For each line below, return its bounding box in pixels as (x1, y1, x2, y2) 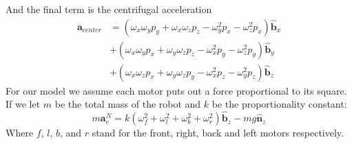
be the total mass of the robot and (54, 97, 201, 111)
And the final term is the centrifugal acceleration (6, 2, 212, 16)
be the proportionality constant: (211, 97, 347, 111)
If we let (6, 97, 41, 111)
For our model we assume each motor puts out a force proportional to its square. (6, 83, 347, 97)
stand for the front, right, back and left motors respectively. (92, 125, 344, 140)
